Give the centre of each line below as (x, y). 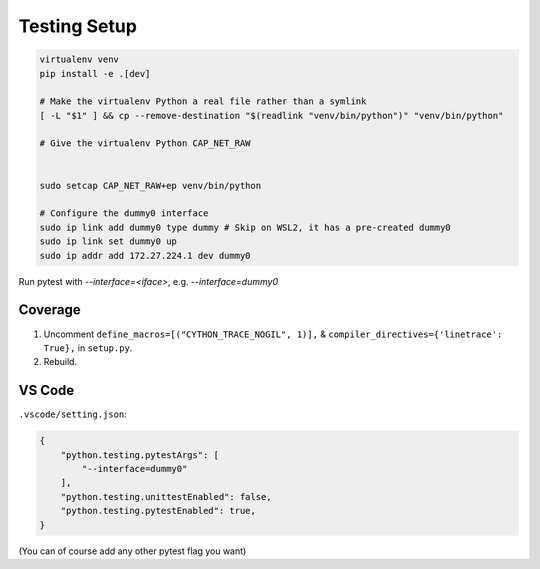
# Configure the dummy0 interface (124, 213)
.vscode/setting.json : (72, 414)
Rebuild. (60, 362)
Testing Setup (77, 26)
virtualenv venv (79, 59)
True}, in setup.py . (88, 347)
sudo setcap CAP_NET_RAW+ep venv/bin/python (150, 185)
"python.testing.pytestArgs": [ (140, 454)
